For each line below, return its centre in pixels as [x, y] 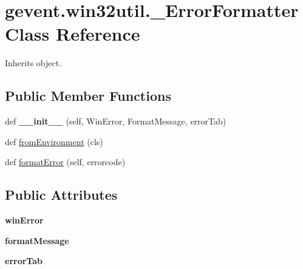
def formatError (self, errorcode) [65, 162]
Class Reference [73, 34]
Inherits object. [33, 63]
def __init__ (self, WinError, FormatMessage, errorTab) [116, 121]
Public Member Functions [88, 96]
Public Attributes [61, 195]
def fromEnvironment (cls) [54, 141]
